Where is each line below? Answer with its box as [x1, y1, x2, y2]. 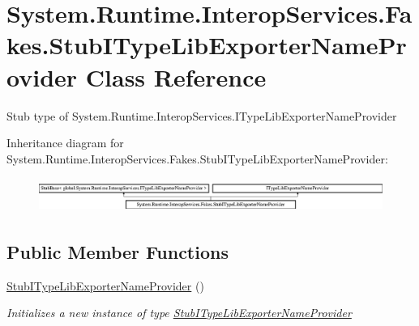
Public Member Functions [6, 239, 229, 264]
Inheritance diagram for [6, 134, 124, 151]
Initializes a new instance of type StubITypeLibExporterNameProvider [6, 304, 352, 321]
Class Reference [85, 60, 267, 93]
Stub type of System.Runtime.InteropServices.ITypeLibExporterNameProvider [6, 107, 397, 124]
